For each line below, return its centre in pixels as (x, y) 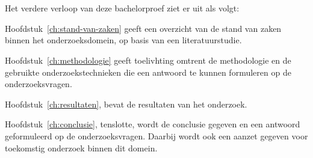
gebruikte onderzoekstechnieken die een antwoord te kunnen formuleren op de (148, 72)
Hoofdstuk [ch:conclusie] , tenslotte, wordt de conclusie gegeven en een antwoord (153, 124)
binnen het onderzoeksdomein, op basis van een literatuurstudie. (123, 40)
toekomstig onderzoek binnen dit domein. (81, 147)
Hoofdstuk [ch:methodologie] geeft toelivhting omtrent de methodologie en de (148, 60)
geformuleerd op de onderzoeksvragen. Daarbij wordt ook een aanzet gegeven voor (156, 135)
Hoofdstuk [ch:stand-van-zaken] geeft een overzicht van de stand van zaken (143, 28)
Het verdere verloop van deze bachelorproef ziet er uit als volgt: (122, 8)
